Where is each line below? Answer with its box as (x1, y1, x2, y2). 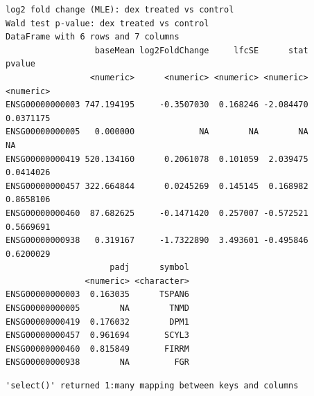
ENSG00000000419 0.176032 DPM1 (6, 316, 189, 327)
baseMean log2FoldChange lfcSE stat (94, 45, 308, 55)
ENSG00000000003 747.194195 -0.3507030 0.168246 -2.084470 (6, 100, 308, 110)
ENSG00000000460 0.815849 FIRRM (6, 343, 189, 354)
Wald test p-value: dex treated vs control (6, 18, 209, 28)
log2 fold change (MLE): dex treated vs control (6, 5, 234, 15)
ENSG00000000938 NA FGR (6, 357, 189, 368)
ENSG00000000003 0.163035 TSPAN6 (6, 289, 189, 300)
